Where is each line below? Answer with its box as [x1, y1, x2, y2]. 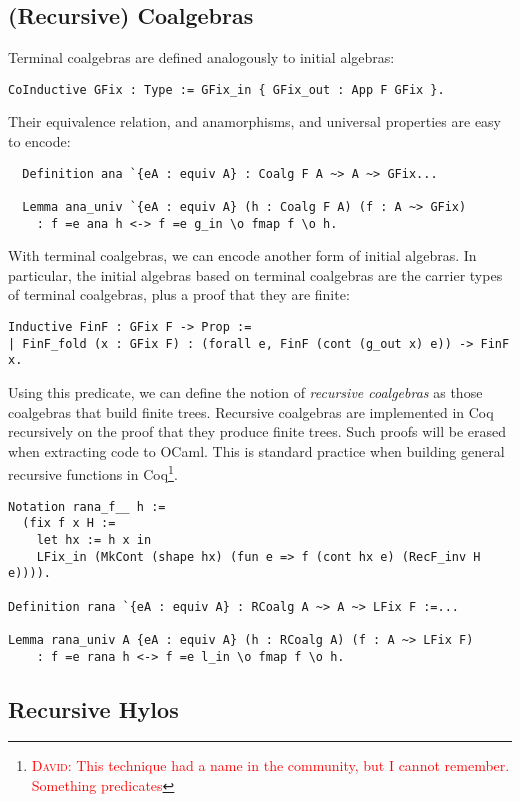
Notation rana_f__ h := [8, 499, 166, 514]
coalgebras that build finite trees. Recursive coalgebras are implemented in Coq [8, 401, 494, 422]
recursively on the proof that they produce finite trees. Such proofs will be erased [8, 421, 506, 442]
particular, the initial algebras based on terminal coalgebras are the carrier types [8, 264, 503, 285]
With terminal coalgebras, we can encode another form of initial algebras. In [8, 245, 477, 266]
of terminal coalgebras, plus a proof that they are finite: [8, 284, 350, 305]
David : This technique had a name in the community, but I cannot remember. [31, 755, 510, 776]
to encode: [8, 131, 71, 152]
